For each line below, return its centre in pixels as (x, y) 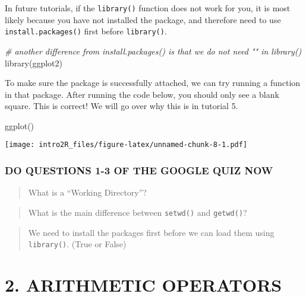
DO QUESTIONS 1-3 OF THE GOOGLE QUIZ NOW (139, 170)
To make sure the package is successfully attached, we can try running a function (153, 83)
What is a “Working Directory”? (87, 192)
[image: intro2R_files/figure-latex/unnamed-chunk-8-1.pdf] (126, 145)
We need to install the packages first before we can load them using (151, 232)
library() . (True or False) (77, 244)
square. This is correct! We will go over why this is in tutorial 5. (122, 106)
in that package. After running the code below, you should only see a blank (142, 94)
